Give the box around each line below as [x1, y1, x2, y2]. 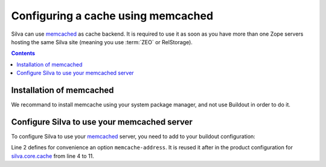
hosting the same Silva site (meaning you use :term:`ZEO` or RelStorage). [11, 38, 193, 45]
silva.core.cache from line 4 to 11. [11, 152, 95, 160]
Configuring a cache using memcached [11, 9, 214, 22]
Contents [11, 50, 36, 57]
